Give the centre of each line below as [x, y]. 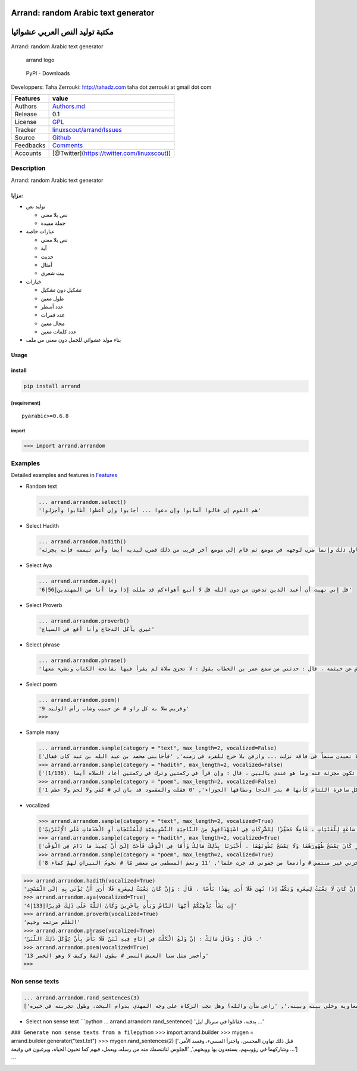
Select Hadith [43, 525]
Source [25, 138]
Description [28, 168]
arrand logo [40, 60]
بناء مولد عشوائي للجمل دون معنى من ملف [73, 340]
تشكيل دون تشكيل [61, 290]
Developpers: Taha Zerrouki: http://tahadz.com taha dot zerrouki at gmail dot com [111, 87]
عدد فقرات [53, 315]
